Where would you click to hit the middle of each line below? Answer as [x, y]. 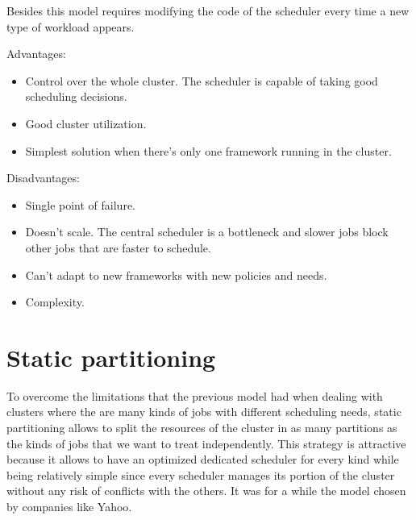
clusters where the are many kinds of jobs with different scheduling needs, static [204, 412]
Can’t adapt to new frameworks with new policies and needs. [176, 275]
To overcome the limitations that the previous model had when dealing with [195, 395]
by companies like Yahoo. [69, 506]
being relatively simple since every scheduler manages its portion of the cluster [201, 474]
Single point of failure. [80, 204]
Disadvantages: [43, 178]
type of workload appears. [71, 26]
